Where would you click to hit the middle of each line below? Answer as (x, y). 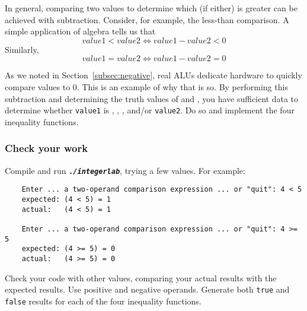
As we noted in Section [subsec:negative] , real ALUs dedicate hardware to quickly (153, 75)
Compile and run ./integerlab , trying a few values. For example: (125, 170)
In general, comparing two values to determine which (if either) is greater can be (151, 8)
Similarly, (22, 49)
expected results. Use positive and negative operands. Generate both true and (147, 289)
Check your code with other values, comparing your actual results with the (141, 277)
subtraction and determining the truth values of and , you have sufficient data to (152, 98)
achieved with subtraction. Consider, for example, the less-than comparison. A (147, 19)
